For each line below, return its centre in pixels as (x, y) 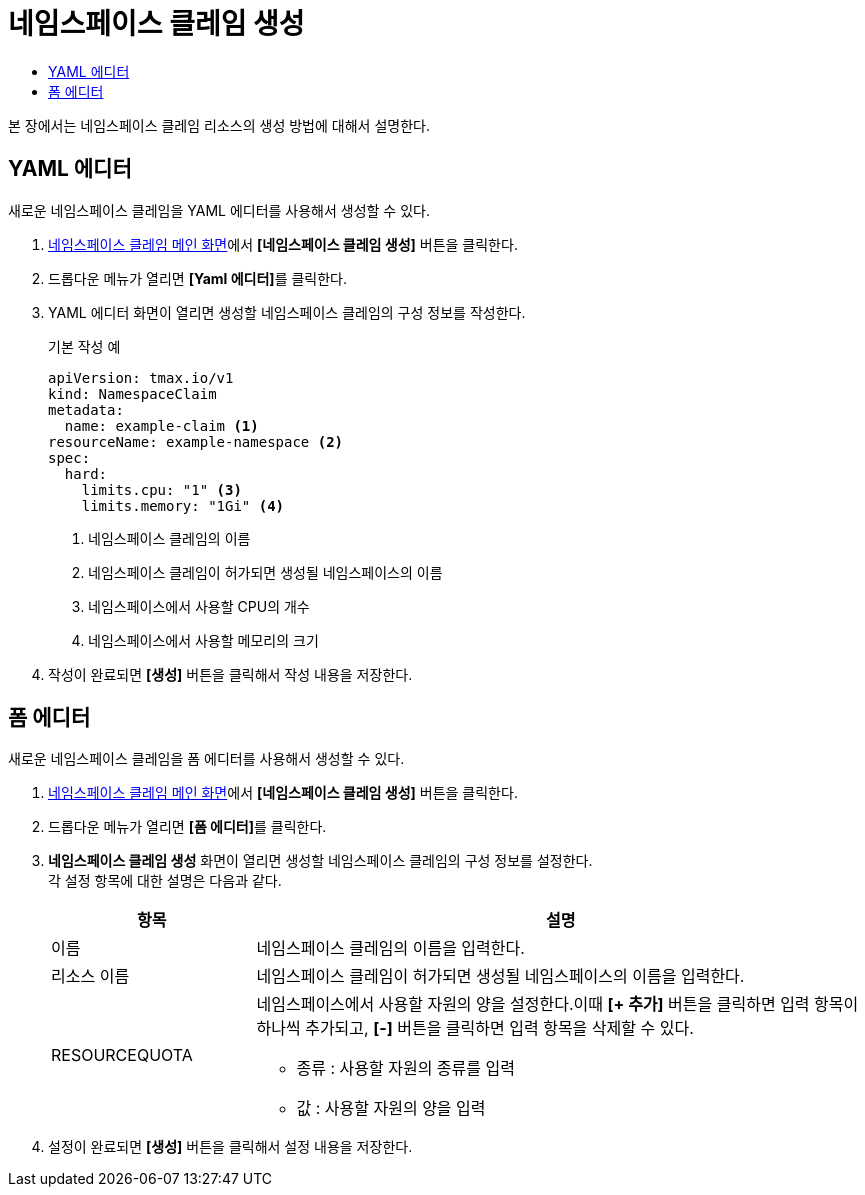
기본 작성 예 (84, 346)
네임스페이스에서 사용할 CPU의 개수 (199, 606)
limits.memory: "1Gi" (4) (183, 505)
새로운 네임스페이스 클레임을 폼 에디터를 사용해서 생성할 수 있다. (206, 759)
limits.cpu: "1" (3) (161, 489)
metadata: (86, 409)
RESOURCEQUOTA (122, 1055)
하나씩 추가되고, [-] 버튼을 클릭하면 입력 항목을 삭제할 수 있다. (475, 1028)
